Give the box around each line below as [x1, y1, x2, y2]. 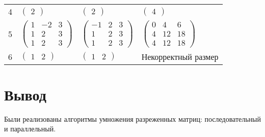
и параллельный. [4, 123, 56, 134]
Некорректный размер [141, 50, 219, 62]
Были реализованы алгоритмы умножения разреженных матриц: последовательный [4, 113, 261, 124]
